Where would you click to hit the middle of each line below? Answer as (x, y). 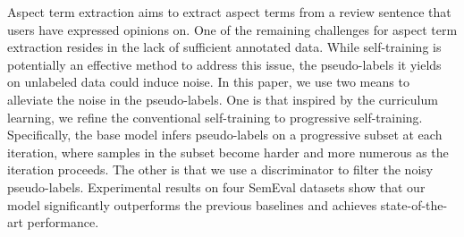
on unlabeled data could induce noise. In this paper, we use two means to (208, 82)
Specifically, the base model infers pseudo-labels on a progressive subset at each (225, 135)
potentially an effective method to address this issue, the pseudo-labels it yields (224, 64)
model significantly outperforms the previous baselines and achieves (192, 204)
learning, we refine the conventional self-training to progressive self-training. (215, 117)
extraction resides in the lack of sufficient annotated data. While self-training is (224, 47)
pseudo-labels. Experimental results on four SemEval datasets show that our (216, 186)
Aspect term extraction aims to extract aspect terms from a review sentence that (229, 12)
